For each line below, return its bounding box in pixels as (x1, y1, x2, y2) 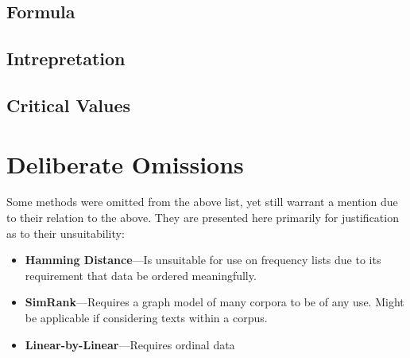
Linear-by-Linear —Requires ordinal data (25, 336, 235, 352)
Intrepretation (6, 46, 126, 71)
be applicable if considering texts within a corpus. (25, 309, 268, 326)
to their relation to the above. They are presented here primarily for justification (6, 209, 399, 226)
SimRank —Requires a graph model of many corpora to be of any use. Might (25, 294, 404, 310)
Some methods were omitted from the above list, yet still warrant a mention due (6, 193, 398, 210)
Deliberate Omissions (6, 147, 244, 180)
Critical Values (6, 92, 131, 117)
